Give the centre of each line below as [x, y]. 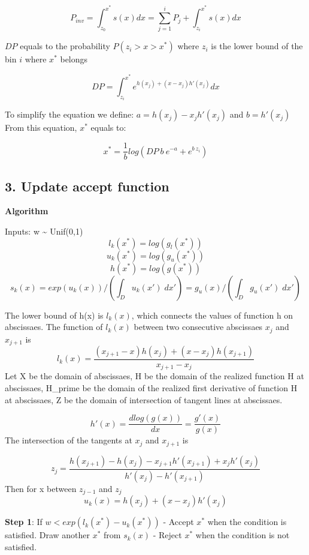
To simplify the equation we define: [69, 114]
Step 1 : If [24, 522]
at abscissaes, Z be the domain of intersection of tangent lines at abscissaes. [144, 399]
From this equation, [41, 127]
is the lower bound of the [257, 46]
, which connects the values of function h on [212, 315]
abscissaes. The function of [54, 327]
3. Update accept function [87, 186]
